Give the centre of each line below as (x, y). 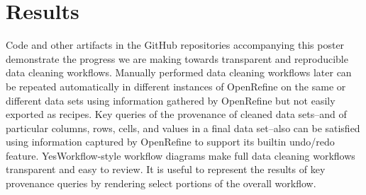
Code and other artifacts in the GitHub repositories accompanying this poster (175, 45)
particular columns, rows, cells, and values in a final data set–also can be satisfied (183, 128)
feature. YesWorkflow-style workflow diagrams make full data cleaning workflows (181, 155)
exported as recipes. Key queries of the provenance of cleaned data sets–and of (176, 114)
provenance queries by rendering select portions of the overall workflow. (161, 183)
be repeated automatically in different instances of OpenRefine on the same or (176, 86)
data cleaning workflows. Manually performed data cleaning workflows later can (179, 72)
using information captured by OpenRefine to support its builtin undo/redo (170, 142)
